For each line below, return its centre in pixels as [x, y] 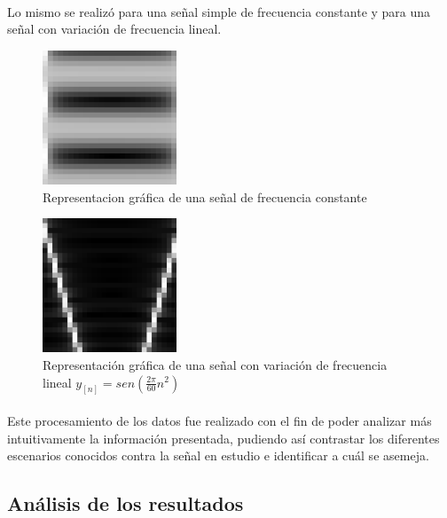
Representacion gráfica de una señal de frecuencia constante [205, 196]
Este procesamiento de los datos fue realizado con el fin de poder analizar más [220, 420]
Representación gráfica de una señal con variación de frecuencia [215, 364]
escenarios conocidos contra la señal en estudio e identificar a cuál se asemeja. [218, 455]
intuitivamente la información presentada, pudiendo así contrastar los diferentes [223, 438]
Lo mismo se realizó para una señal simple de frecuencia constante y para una [219, 11]
